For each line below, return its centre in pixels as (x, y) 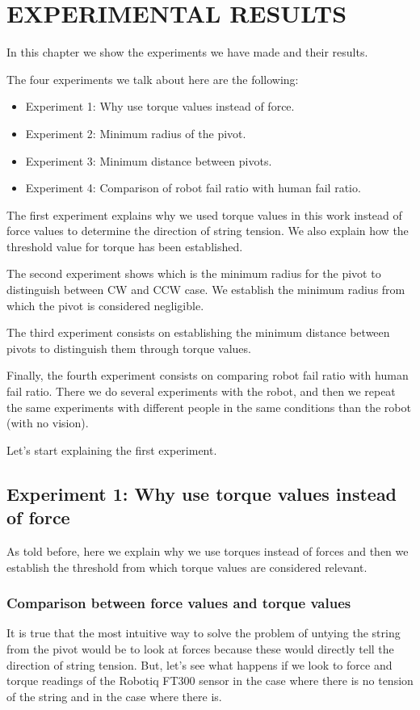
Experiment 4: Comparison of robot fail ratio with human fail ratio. (193, 188)
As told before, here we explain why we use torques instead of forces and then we (208, 551)
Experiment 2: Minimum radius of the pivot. (136, 133)
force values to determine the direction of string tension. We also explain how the (208, 231)
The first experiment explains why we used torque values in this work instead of (204, 214)
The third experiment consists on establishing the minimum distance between (198, 332)
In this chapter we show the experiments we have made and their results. (187, 52)
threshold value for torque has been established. (125, 246)
